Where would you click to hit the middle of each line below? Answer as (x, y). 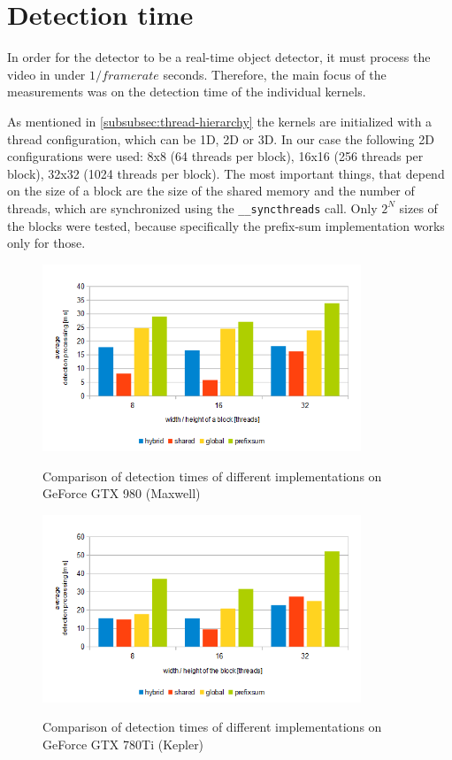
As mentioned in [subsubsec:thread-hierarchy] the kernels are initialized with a (220, 121)
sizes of (418, 207)
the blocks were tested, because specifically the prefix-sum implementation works (226, 225)
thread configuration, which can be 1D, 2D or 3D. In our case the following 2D (221, 138)
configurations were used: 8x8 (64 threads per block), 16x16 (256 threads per (215, 156)
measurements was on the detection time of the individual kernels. (187, 92)
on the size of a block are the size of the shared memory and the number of (211, 191)
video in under (46, 74)
